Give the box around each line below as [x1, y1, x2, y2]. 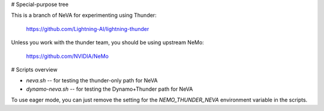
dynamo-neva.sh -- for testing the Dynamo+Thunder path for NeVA [26, 85, 193, 92]
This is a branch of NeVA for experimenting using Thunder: [11, 12, 157, 19]
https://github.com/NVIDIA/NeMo [26, 53, 109, 60]
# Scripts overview [11, 66, 58, 73]
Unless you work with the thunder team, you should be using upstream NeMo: [11, 39, 204, 46]
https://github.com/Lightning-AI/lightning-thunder [26, 25, 149, 32]
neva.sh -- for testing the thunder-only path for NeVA [26, 77, 158, 84]
